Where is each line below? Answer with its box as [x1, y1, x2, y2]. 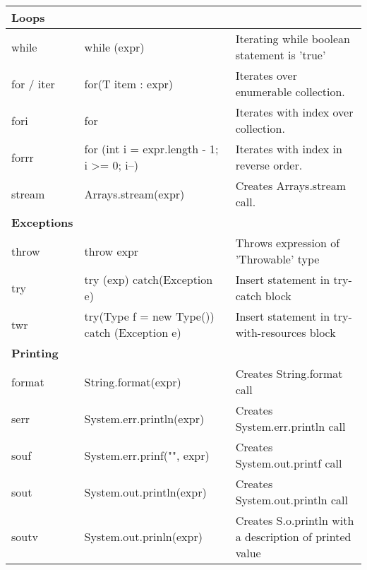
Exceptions [11, 214, 73, 230]
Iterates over [235, 67, 297, 83]
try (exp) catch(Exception [84, 271, 213, 287]
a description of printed [235, 528, 351, 545]
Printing [11, 345, 59, 361]
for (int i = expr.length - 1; [84, 141, 219, 157]
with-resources [235, 324, 306, 340]
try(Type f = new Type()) [84, 308, 215, 324]
